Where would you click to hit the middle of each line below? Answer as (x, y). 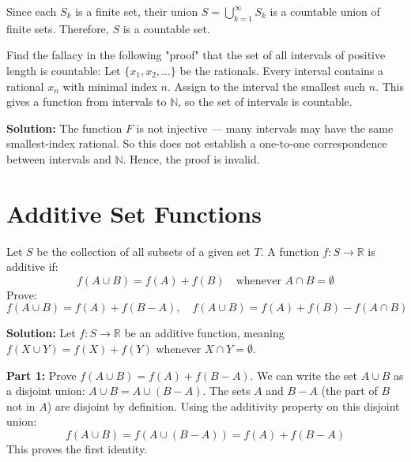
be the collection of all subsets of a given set (143, 251)
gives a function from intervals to (87, 101)
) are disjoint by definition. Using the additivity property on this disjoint (223, 406)
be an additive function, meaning (204, 333)
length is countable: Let (64, 70)
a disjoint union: (46, 391)
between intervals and (59, 158)
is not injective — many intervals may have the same (265, 128)
